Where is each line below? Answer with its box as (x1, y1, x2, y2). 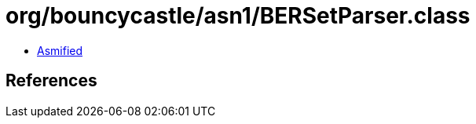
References (5, 71, 97, 91)
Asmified (37, 43, 83, 57)
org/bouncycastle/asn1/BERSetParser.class (5, 2, 471, 29)
